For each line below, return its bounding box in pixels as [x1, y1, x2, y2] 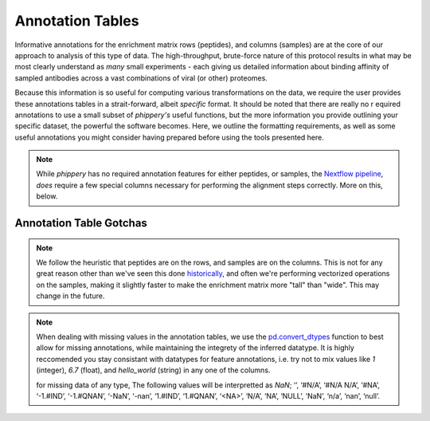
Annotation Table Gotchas [14, 216, 147, 230]
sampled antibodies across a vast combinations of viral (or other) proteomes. [14, 73, 268, 83]
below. [36, 191, 58, 201]
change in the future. [36, 291, 105, 301]
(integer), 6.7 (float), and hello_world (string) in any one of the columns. [36, 365, 271, 375]
